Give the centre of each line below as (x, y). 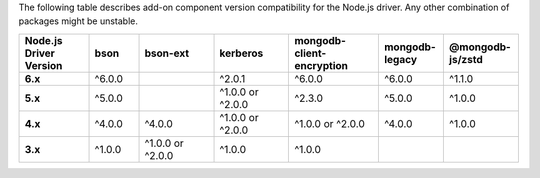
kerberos (241, 53)
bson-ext (167, 53)
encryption (321, 65)
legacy (400, 59)
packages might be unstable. (78, 21)
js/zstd (466, 59)
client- (310, 53)
